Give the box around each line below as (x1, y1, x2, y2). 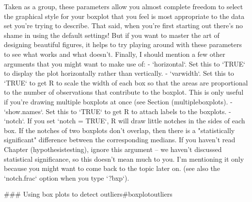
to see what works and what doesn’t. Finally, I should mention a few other (4, 49, 225, 59)
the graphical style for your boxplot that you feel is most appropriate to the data (4, 11, 245, 21)
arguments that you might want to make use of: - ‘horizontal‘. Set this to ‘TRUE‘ (4, 58, 246, 68)
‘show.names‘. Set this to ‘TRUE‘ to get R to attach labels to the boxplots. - (4, 106, 231, 116)
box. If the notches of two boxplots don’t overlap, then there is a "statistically (4, 125, 235, 135)
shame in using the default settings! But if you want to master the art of (4, 30, 220, 40)
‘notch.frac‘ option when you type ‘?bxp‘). (4, 172, 129, 183)
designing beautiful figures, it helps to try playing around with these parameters (4, 39, 242, 50)
